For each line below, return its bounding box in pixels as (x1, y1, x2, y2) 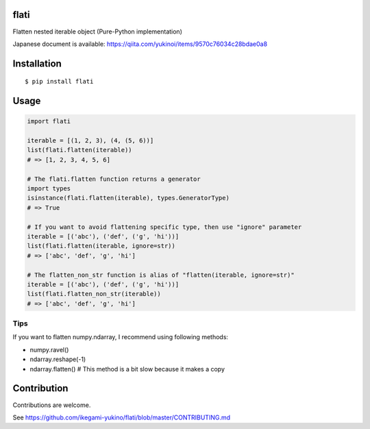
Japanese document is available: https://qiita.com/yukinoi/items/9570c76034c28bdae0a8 (12, 40, 267, 48)
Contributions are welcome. (12, 401, 91, 409)
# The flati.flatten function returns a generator (27, 175, 201, 183)
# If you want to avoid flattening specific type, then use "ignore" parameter (27, 223, 302, 231)
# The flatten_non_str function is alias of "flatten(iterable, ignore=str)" (27, 271, 295, 279)
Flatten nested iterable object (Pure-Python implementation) (12, 27, 183, 36)
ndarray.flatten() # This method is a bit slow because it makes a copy (29, 365, 225, 373)
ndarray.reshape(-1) (29, 355, 86, 363)
